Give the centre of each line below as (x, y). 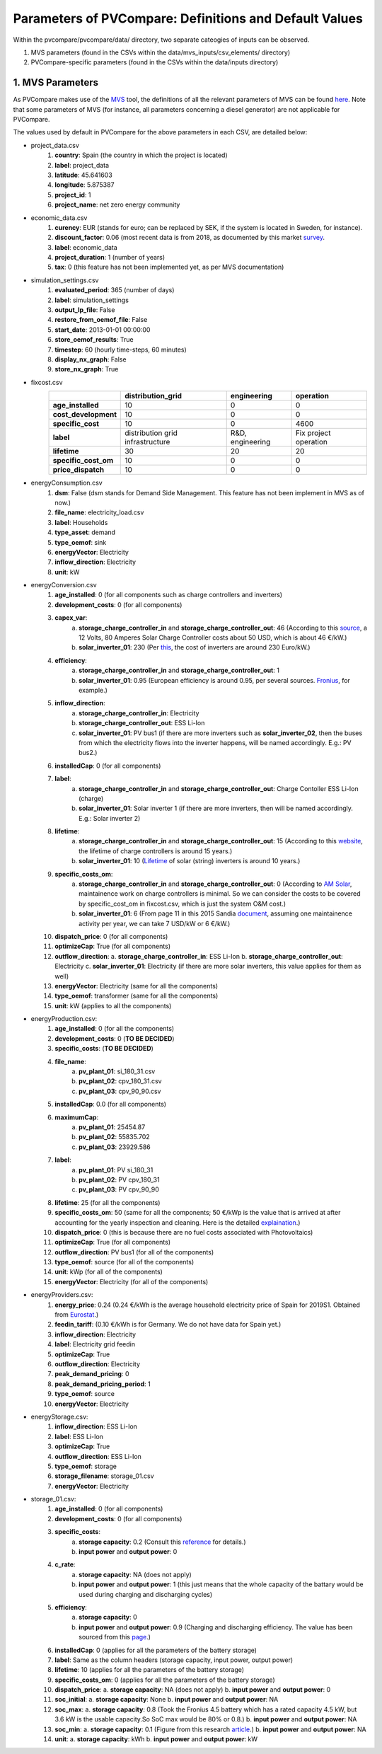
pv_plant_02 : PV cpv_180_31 (119, 1179)
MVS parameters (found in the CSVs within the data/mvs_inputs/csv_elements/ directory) (161, 52)
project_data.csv (55, 145)
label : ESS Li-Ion (79, 1436)
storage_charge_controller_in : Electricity (139, 713)
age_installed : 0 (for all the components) (115, 1029)
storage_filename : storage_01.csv (105, 1476)
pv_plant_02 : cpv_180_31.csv (120, 1081)
